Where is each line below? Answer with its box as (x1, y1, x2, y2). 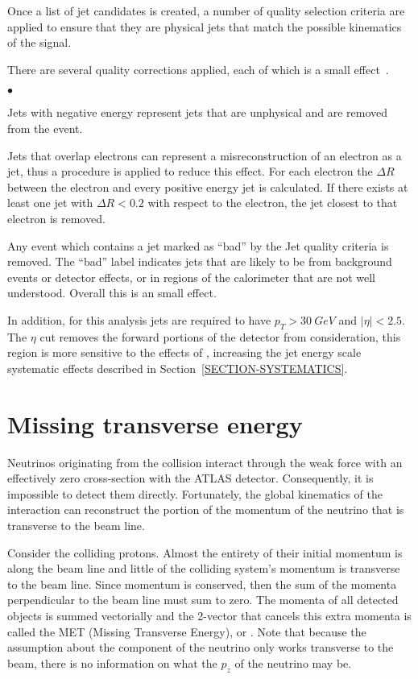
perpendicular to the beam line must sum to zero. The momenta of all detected (7, 591, 399, 608)
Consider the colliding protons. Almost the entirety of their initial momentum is (7, 544, 403, 561)
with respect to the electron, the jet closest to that (147, 194, 398, 211)
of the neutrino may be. (234, 654, 352, 671)
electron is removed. (7, 209, 106, 226)
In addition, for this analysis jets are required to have (7, 311, 271, 328)
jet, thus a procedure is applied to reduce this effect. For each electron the (7, 163, 373, 180)
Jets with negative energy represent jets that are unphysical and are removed (7, 104, 388, 121)
